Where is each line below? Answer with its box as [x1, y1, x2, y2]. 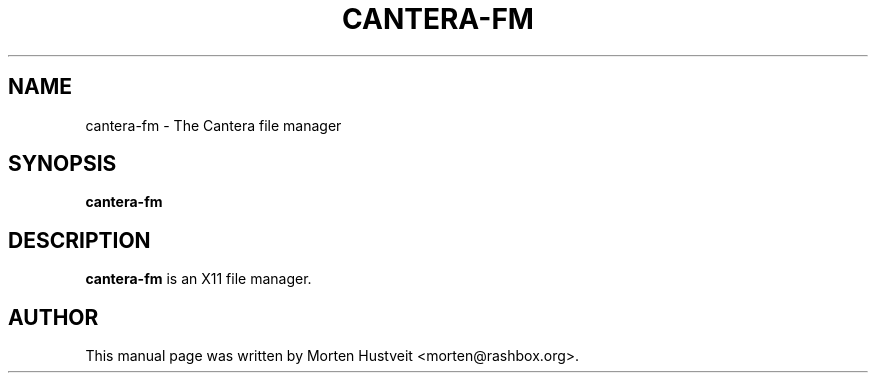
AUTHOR [8, 304, 99, 330]
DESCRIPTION [8, 227, 151, 253]
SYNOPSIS [8, 151, 117, 177]
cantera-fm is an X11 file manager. [85, 270, 312, 288]
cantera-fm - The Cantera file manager [85, 116, 342, 134]
